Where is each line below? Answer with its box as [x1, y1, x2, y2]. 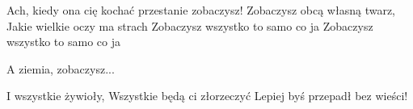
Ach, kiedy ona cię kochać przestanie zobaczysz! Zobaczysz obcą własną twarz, [6, 2, 395, 18]
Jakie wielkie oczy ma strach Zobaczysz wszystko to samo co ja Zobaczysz [6, 17, 373, 34]
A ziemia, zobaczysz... [6, 60, 115, 77]
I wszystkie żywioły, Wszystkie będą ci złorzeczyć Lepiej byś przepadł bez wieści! [6, 87, 408, 104]
